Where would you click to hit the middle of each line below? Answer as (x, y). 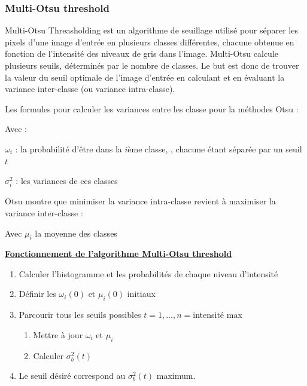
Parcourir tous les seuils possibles (80, 315)
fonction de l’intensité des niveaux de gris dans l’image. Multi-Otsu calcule (142, 53)
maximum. (176, 376)
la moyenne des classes (76, 233)
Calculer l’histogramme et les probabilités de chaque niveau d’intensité (148, 273)
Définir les (37, 294)
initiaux (141, 294)
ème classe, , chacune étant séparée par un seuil (215, 148)
